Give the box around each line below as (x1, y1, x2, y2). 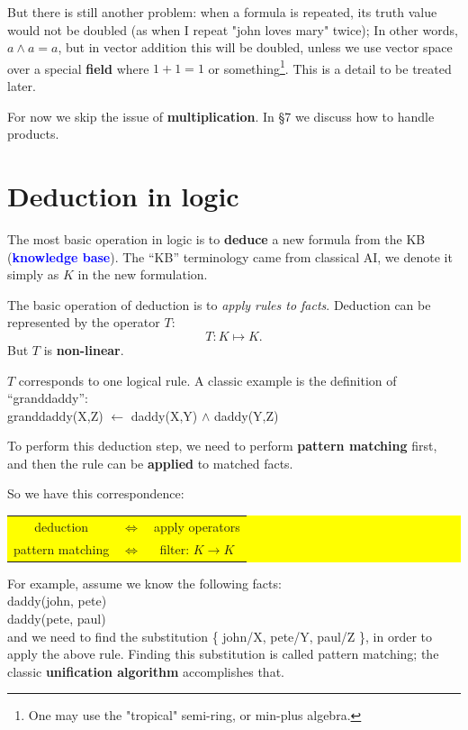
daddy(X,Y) (130, 406, 198, 424)
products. (7, 124, 59, 143)
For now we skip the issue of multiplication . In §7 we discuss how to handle (7, 106, 435, 125)
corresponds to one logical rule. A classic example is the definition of (18, 370, 397, 389)
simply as (7, 265, 59, 284)
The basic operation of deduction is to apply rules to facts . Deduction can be (7, 295, 431, 314)
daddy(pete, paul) (7, 608, 106, 627)
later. (7, 77, 36, 96)
